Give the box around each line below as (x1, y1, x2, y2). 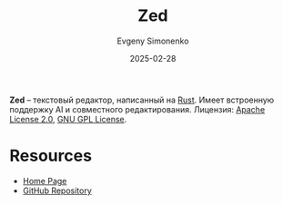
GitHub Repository (22, 185, 93, 196)
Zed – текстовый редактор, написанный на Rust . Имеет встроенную (9, 94, 275, 105)
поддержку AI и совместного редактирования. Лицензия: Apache (9, 103, 266, 114)
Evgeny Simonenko (116, 35, 189, 46)
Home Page (22, 175, 67, 186)
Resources (9, 146, 93, 166)
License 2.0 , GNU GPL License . (9, 113, 127, 124)
